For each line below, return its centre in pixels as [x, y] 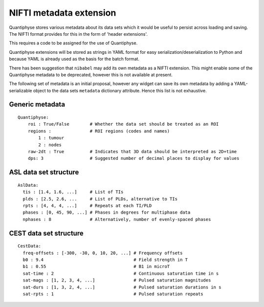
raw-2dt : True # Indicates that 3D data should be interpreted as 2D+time [132, 152]
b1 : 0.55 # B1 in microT [96, 267]
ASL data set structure [44, 172]
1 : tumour [51, 138]
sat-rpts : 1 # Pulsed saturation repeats [113, 294]
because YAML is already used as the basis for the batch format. [74, 59]
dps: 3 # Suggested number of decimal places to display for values [133, 158]
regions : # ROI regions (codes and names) [99, 131]
